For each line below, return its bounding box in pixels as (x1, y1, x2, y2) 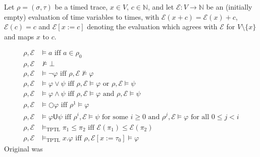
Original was (4, 143, 43, 153)
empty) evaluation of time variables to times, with (4, 11, 160, 22)
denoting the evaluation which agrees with (87, 21, 218, 32)
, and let (147, 2, 174, 12)
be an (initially (206, 2, 252, 12)
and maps (4, 31, 34, 41)
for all (190, 113, 210, 121)
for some (101, 113, 128, 121)
